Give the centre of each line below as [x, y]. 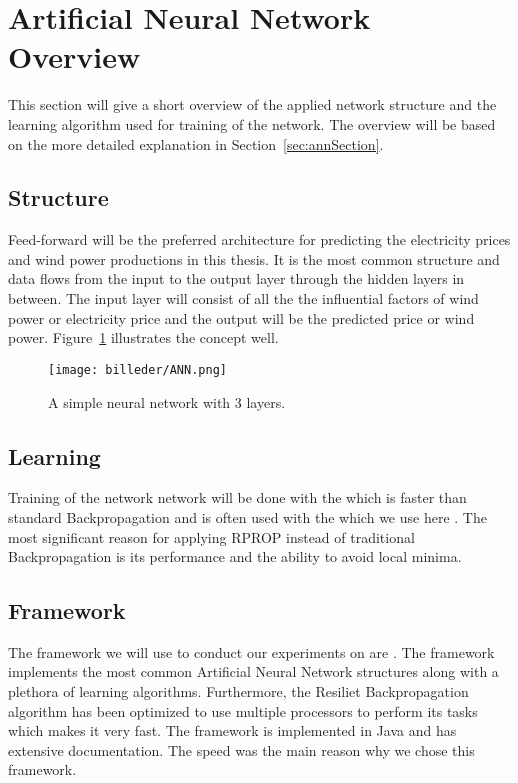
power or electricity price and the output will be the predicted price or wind [241, 317]
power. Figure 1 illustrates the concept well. [143, 337]
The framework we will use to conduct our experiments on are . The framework [251, 651]
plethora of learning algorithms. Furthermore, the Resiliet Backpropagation [238, 691]
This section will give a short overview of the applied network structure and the [252, 104]
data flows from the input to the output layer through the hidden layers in [236, 278]
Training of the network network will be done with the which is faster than [237, 497]
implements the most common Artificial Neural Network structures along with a [253, 671]
